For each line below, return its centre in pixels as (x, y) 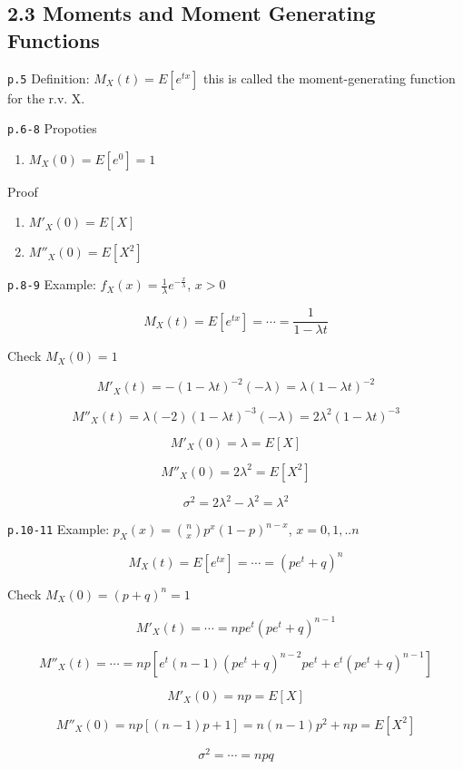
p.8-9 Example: (52, 284)
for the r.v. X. (46, 97)
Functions (54, 39)
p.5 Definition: (49, 78)
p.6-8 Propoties (52, 128)
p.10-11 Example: (59, 529)
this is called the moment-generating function (330, 78)
